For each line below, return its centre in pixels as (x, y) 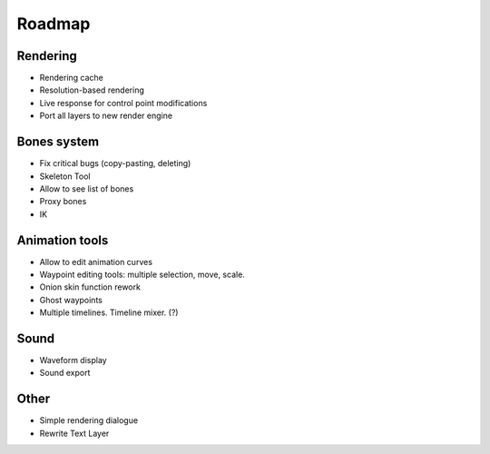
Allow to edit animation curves (96, 262)
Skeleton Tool (65, 176)
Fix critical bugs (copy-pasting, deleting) (115, 163)
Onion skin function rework (90, 287)
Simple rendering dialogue (89, 420)
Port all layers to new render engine (106, 116)
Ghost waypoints (71, 300)
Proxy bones (63, 202)
